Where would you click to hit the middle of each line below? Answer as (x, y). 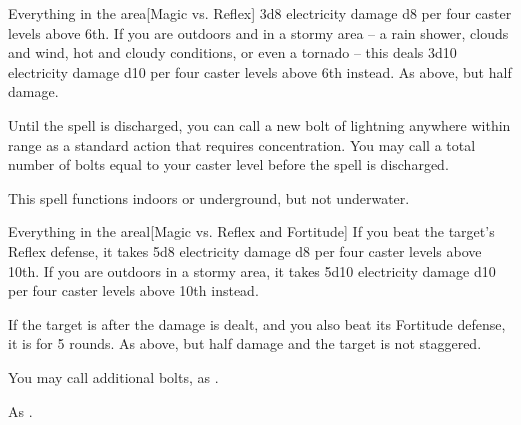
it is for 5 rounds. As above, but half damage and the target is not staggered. (245, 343)
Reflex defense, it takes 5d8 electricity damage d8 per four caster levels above (245, 250)
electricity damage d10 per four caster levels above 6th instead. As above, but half (260, 71)
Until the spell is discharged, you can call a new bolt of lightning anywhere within (259, 124)
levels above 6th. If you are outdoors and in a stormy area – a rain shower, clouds (258, 32)
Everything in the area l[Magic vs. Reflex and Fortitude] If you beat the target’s (251, 231)
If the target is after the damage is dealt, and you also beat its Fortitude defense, (257, 323)
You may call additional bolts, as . (113, 376)
